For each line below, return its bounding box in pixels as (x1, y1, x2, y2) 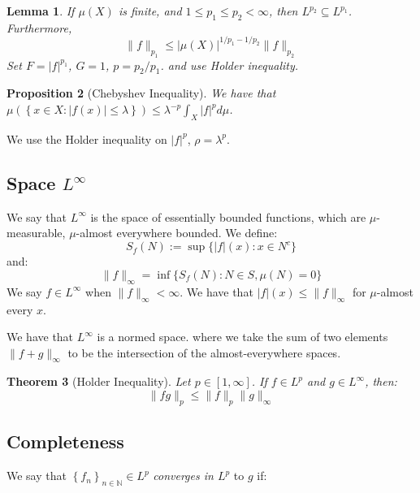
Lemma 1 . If (6, 2, 75, 19)
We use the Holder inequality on (6, 130, 167, 147)
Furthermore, (6, 19, 72, 36)
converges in (153, 467, 214, 484)
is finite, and (118, 2, 182, 19)
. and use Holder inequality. (160, 56, 299, 73)
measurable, (6, 224, 66, 241)
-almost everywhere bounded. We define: (76, 224, 278, 241)
